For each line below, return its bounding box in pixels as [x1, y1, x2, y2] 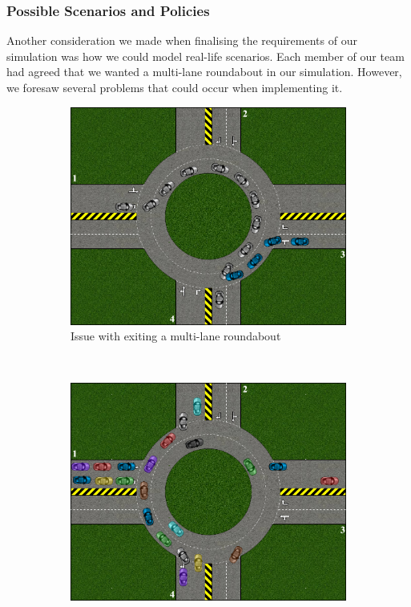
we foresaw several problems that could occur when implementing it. [6, 79, 343, 95]
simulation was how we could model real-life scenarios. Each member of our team [6, 47, 405, 64]
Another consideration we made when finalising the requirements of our [6, 32, 357, 49]
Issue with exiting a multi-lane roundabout [71, 328, 281, 344]
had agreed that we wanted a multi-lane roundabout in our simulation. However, [6, 63, 402, 80]
